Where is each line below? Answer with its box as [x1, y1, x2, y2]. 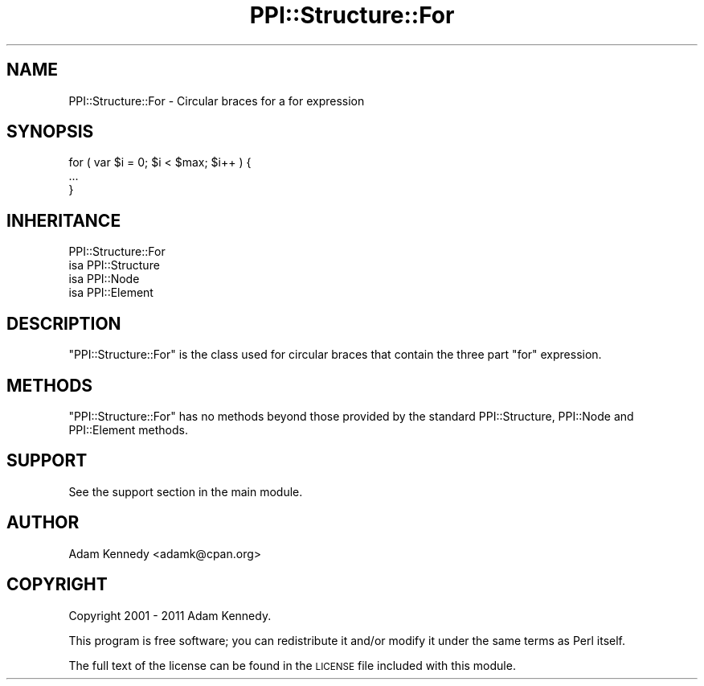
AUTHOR [6, 512, 80, 533]
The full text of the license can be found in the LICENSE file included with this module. [68, 658, 516, 672]
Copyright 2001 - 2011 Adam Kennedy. [68, 608, 272, 622]
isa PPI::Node [68, 272, 140, 286]
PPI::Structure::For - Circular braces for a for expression [68, 93, 365, 108]
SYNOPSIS [6, 121, 94, 142]
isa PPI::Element [68, 285, 153, 300]
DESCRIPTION [6, 313, 121, 334]
